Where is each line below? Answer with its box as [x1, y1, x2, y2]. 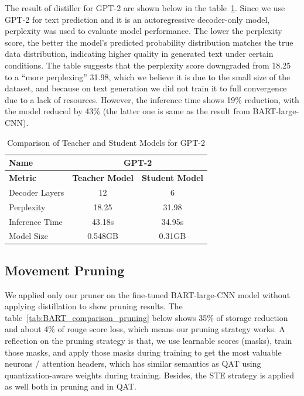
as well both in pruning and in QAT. [5, 380, 136, 392]
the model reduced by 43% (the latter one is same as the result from [5, 105, 250, 117]
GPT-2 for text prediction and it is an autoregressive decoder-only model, [5, 13, 270, 25]
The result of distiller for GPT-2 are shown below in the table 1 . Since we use [5, 2, 285, 13]
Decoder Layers [9, 186, 64, 198]
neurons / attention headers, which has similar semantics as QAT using [5, 357, 261, 370]
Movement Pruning [5, 261, 125, 279]
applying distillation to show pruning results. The [5, 300, 183, 312]
